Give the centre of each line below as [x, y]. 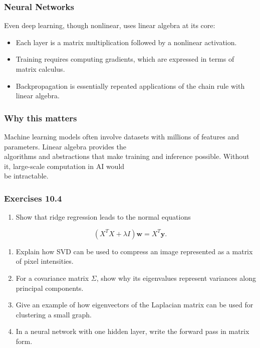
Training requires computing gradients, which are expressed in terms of [125, 59]
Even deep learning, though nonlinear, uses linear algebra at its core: [110, 25]
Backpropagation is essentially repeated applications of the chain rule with [130, 85]
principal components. [50, 288]
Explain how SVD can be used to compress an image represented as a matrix [134, 251]
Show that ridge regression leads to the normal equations [103, 217]
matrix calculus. [40, 69]
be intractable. [26, 176]
